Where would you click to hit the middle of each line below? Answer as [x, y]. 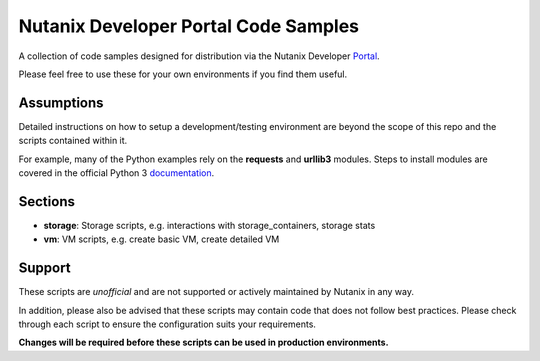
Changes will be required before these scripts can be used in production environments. [203, 342]
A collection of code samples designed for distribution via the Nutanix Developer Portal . [199, 56]
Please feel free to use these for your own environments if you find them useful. [183, 74]
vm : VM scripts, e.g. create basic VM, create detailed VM [161, 239]
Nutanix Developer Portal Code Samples [189, 26]
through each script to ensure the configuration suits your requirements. [167, 324]
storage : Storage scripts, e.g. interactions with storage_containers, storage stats [209, 225]
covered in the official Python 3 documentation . [116, 173]
